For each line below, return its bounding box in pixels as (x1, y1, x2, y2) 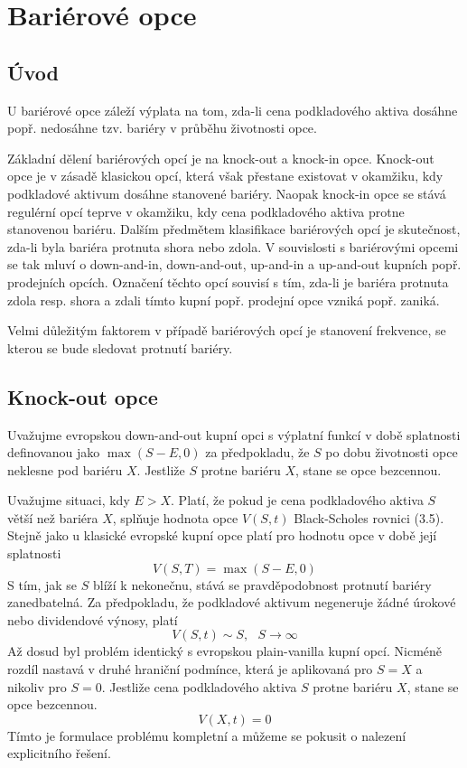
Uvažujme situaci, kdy (7, 491, 130, 510)
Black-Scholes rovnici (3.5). (294, 508, 444, 527)
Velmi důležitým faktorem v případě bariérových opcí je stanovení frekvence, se (7, 321, 446, 340)
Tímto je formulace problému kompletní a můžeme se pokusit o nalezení (7, 726, 406, 745)
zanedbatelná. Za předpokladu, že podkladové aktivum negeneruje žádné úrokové (7, 593, 456, 612)
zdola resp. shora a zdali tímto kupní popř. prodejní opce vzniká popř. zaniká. (7, 290, 440, 309)
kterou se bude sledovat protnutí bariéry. (7, 338, 233, 357)
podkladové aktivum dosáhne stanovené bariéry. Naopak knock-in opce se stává (7, 183, 446, 202)
